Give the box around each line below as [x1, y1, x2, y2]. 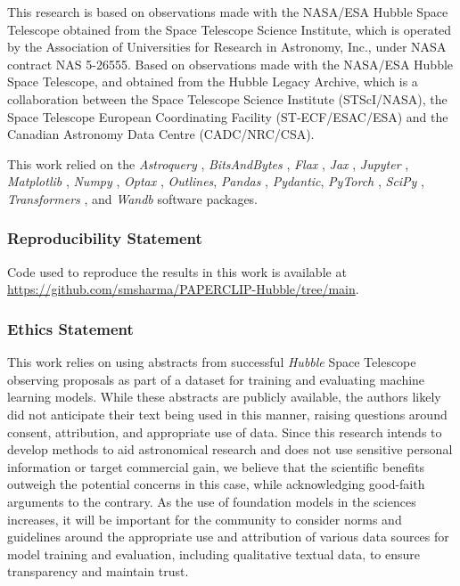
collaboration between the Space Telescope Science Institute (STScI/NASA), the [7, 89, 448, 108]
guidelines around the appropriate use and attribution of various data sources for [7, 527, 449, 546]
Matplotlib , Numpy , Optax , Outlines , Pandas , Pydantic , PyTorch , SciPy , [7, 172, 424, 191]
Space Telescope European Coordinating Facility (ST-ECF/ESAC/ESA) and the [7, 107, 448, 126]
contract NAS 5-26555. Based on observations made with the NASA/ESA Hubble [7, 54, 454, 73]
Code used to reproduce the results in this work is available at [7, 262, 347, 281]
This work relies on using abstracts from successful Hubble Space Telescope [7, 353, 416, 371]
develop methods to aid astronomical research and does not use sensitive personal [7, 440, 453, 459]
